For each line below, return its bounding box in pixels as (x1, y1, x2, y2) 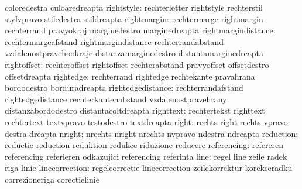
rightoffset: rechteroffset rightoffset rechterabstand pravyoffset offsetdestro (5, 58, 269, 70)
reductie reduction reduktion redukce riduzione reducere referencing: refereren (5, 139, 284, 151)
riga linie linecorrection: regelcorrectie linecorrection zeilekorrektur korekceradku (5, 161, 293, 174)
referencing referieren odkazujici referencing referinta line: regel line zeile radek (5, 150, 287, 162)
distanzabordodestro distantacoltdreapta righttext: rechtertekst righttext (5, 104, 265, 116)
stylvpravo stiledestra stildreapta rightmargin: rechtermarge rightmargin (5, 12, 263, 25)
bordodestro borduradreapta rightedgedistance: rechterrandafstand (5, 81, 243, 94)
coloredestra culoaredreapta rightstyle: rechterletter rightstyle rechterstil (5, 1, 263, 13)
